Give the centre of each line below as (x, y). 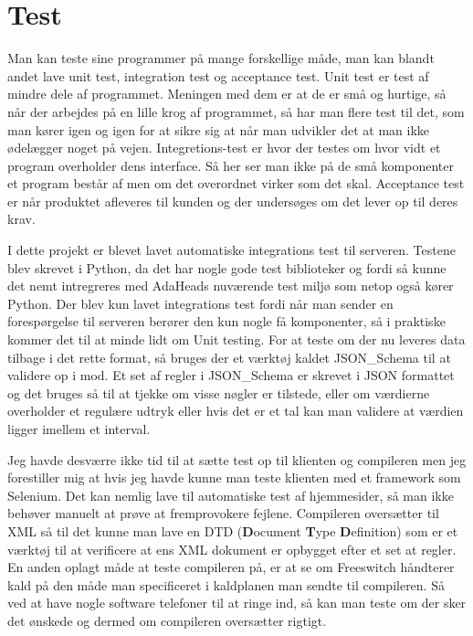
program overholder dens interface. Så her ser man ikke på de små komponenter (231, 165)
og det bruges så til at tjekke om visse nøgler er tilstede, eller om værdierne (219, 392)
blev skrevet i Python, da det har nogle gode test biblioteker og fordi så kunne (227, 267)
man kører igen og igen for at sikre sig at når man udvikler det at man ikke (218, 129)
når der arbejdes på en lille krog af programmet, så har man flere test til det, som (236, 111)
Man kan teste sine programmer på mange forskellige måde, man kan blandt (221, 58)
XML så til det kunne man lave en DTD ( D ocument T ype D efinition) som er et (233, 530)
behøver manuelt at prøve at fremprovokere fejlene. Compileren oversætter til (223, 513)
